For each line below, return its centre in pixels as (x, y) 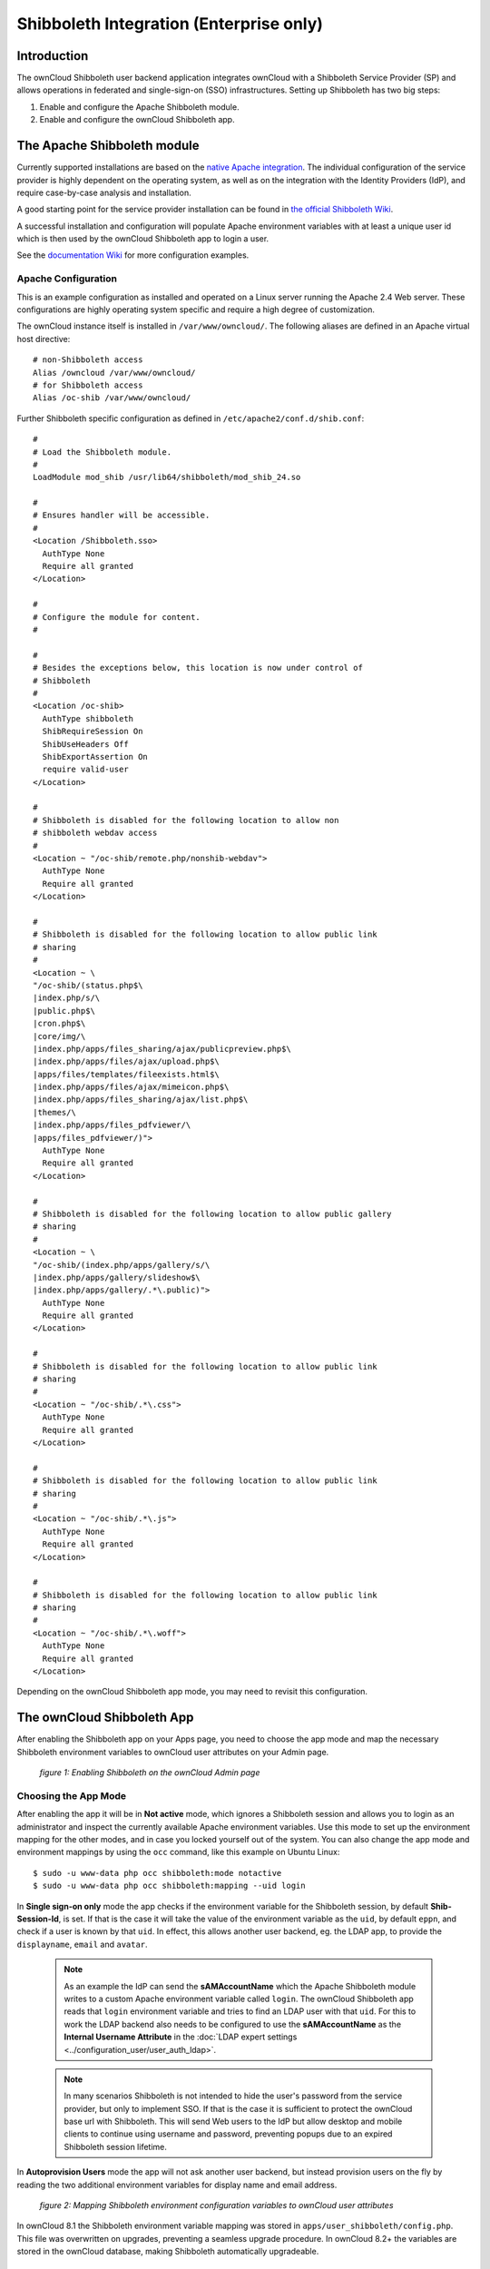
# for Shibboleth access (88, 385)
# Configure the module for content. (117, 617)
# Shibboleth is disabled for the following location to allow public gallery (212, 1213)
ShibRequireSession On (93, 732)
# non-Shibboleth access (88, 360)
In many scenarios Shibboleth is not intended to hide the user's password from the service (233, 2096)
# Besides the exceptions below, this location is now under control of (198, 668)
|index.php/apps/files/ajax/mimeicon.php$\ (131, 1087)
